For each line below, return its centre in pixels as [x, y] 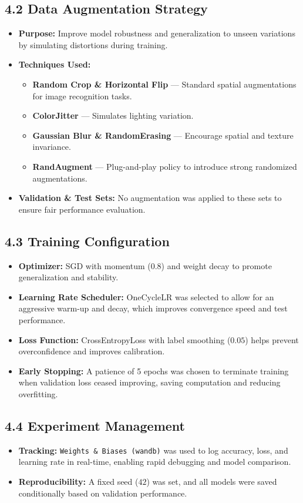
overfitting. [38, 393]
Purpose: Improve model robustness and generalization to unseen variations [157, 33]
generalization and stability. [68, 277]
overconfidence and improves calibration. [92, 351]
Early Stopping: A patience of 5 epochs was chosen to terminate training [154, 370]
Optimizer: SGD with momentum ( [85, 265]
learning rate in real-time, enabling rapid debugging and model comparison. [155, 462]
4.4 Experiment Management [95, 425]
